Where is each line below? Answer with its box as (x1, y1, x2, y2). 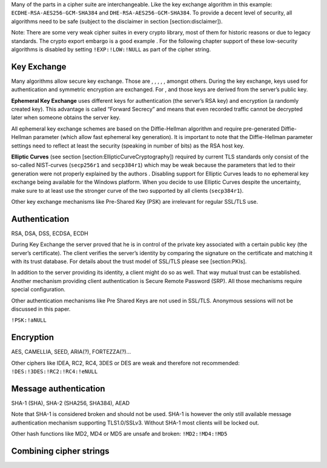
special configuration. (11, 286, 66, 293)
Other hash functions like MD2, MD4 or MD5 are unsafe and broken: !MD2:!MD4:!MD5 (11, 430, 228, 438)
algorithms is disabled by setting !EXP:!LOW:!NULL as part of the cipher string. (11, 45, 211, 53)
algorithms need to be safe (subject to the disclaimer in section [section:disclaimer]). (11, 18, 223, 25)
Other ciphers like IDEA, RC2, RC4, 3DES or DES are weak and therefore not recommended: (11, 359, 240, 366)
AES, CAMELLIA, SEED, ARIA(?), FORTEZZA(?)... (11, 348, 131, 356)
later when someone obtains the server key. (11, 114, 121, 121)
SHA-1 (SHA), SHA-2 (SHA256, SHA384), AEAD (11, 399, 130, 406)
